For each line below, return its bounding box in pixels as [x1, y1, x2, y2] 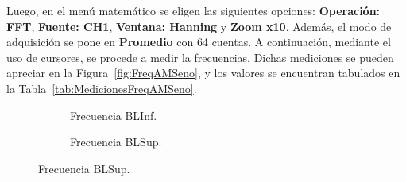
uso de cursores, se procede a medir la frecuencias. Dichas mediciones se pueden [6, 48, 394, 65]
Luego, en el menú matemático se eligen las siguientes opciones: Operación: [6, 2, 381, 18]
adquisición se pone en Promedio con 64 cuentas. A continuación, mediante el [6, 33, 391, 50]
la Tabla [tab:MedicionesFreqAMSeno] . [6, 79, 197, 96]
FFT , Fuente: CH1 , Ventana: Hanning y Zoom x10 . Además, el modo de [6, 17, 392, 34]
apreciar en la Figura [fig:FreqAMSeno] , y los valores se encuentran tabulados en [6, 64, 400, 81]
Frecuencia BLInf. [70, 106, 157, 123]
